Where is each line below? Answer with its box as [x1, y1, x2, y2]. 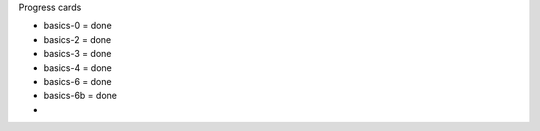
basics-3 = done [43, 48, 112, 60]
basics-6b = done [43, 90, 117, 102]
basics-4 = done [43, 61, 112, 74]
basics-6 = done [43, 75, 112, 87]
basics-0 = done [43, 20, 112, 32]
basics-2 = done [43, 33, 112, 45]
